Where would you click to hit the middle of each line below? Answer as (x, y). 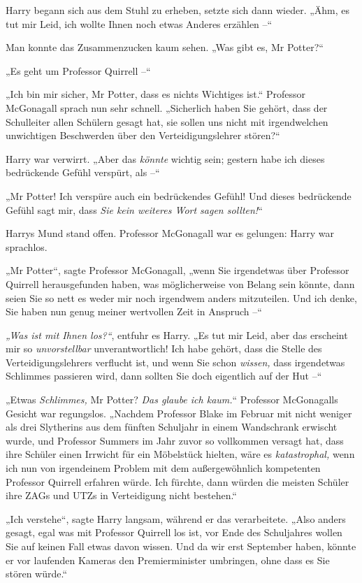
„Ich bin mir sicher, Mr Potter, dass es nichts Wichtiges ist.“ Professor (156, 94)
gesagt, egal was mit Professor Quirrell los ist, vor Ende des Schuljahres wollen (174, 532)
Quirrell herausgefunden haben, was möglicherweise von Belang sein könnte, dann (180, 283)
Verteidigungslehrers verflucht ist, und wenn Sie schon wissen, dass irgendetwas (175, 362)
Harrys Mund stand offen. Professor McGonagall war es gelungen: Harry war (170, 233)
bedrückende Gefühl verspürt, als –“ (83, 172)
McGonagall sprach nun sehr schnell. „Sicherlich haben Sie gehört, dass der (167, 107)
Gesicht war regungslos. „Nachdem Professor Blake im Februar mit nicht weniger (179, 413)
